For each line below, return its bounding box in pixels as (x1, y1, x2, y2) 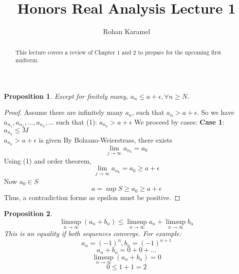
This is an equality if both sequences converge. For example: (4, 228, 182, 238)
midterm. (15, 56, 39, 64)
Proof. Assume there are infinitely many (4, 107, 123, 117)
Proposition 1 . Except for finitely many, (4, 91, 129, 101)
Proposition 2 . (4, 208, 52, 219)
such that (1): (56, 117, 97, 127)
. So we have (197, 107, 235, 117)
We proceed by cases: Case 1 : (134, 117, 224, 127)
